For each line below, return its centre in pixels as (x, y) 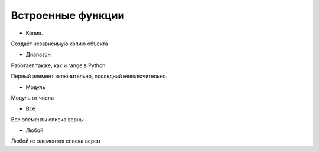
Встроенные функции (68, 15)
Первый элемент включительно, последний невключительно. (89, 76)
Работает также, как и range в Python (58, 65)
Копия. (34, 33)
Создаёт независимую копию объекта (60, 44)
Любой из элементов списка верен (56, 141)
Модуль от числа (32, 98)
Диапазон (38, 54)
